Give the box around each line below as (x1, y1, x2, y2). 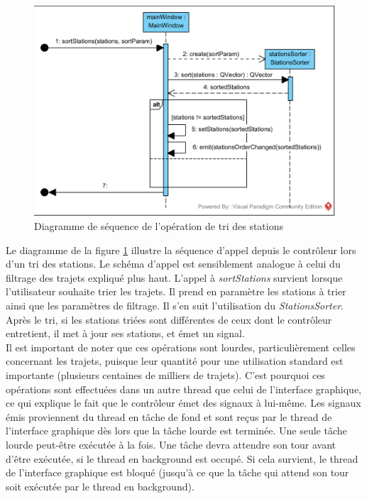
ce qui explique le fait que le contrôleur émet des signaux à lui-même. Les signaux (6, 395, 361, 410)
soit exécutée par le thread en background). (6, 478, 195, 493)
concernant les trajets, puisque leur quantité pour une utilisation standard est (6, 353, 344, 368)
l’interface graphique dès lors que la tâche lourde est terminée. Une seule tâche (6, 423, 347, 438)
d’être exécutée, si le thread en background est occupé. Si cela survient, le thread (6, 451, 358, 466)
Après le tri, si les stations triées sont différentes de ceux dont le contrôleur (6, 312, 332, 327)
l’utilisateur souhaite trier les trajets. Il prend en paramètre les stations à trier (6, 284, 346, 299)
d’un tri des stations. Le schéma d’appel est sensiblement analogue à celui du (6, 256, 341, 271)
